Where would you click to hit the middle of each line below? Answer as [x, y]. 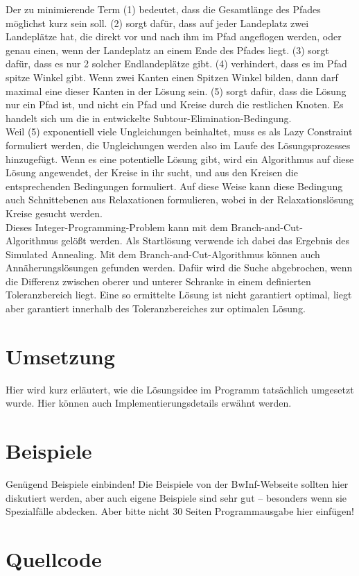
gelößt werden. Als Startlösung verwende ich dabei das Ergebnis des [205, 240]
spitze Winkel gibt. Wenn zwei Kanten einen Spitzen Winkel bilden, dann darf [172, 77]
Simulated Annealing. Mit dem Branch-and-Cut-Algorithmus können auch [163, 254]
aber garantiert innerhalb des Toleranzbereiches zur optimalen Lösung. [156, 308]
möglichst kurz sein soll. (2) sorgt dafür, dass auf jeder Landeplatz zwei [157, 23]
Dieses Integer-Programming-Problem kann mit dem [117, 227]
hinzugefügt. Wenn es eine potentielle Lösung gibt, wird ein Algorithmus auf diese [180, 159]
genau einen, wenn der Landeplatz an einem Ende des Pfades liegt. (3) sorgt [167, 50]
